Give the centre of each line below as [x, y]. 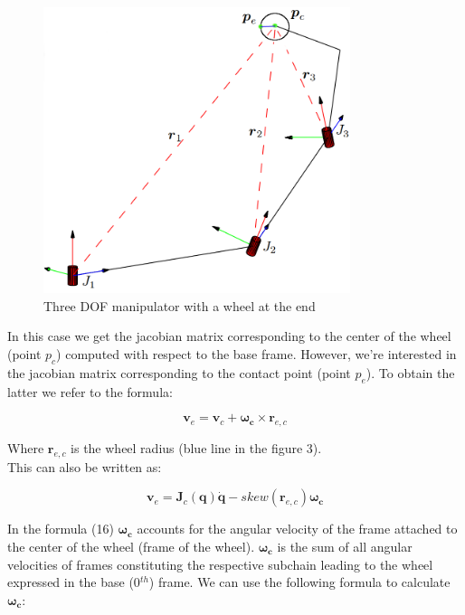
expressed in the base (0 [74, 582]
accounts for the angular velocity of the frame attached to [297, 529]
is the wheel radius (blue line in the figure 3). [196, 447]
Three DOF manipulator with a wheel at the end [180, 305]
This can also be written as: [85, 466]
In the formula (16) [61, 529]
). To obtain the [410, 372]
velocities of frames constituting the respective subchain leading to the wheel [220, 564]
